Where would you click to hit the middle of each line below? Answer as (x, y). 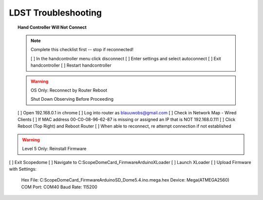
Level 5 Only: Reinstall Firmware (54, 149)
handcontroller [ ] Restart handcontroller (71, 65)
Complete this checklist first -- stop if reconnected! (82, 50)
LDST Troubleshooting (56, 13)
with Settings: (23, 169)
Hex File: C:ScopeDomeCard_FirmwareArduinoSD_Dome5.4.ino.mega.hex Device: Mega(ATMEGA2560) (125, 180)
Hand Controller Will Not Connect (52, 27)
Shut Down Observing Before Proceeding (72, 99)
